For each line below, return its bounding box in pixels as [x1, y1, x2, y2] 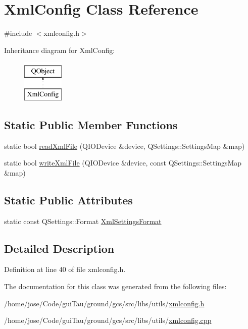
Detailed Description [4, 240, 115, 256]
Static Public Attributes [4, 192, 133, 207]
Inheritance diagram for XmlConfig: [4, 44, 115, 55]
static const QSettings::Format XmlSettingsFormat [4, 215, 162, 226]
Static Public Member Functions [4, 117, 178, 132]
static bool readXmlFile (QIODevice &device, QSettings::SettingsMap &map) [4, 140, 245, 151]
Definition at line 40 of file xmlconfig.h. [4, 264, 126, 275]
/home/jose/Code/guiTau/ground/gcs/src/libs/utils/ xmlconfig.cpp [4, 315, 212, 325]
